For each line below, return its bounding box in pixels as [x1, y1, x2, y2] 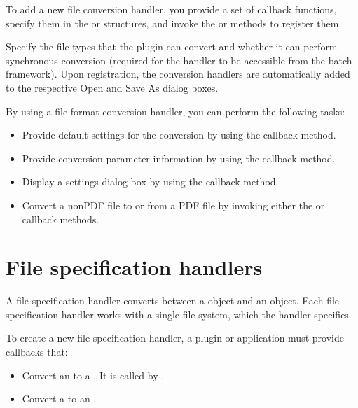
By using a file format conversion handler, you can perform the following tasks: [6, 104, 345, 118]
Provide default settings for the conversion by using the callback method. [22, 127, 336, 142]
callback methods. [22, 211, 99, 226]
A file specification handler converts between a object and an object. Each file [6, 293, 340, 308]
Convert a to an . [22, 391, 97, 406]
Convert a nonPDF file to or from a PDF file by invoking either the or [22, 197, 325, 212]
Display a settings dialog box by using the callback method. [22, 174, 279, 189]
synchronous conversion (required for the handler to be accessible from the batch [6, 52, 352, 67]
